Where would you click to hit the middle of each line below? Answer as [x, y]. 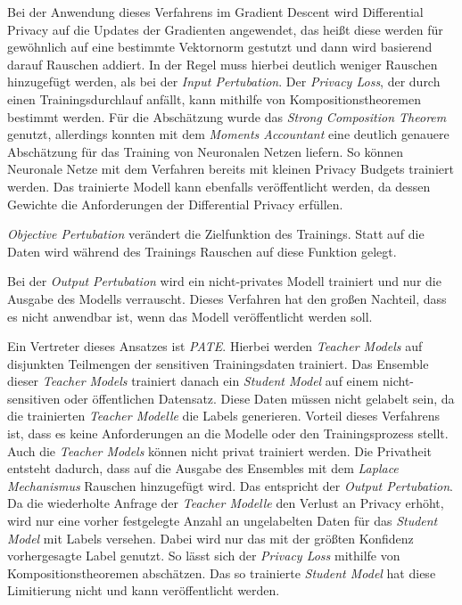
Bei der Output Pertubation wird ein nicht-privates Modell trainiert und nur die [224, 281]
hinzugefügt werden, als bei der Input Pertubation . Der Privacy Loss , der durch [224, 82]
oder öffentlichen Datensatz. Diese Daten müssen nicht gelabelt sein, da [259, 398]
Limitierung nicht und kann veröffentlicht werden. [144, 590]
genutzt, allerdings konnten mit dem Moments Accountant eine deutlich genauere [228, 134]
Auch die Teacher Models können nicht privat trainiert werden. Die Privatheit [220, 450]
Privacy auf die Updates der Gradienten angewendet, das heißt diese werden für [225, 29]
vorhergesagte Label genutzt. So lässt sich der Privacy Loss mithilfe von [204, 556]
